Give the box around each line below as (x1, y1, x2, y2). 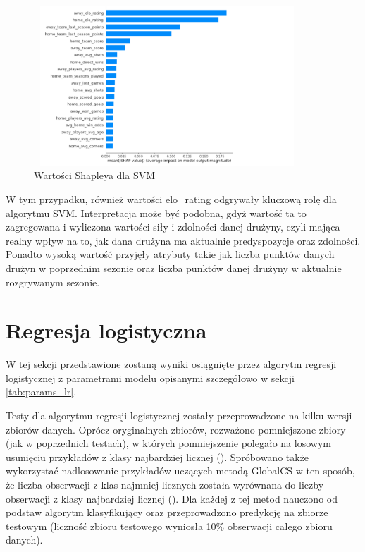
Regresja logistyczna (6, 316, 207, 345)
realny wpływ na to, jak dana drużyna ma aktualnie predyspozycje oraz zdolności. (6, 233, 361, 247)
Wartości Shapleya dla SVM (34, 168, 156, 183)
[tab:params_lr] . (6, 384, 77, 399)
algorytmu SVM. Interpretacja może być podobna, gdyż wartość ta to (6, 205, 307, 220)
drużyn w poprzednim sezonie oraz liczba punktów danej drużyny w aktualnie (6, 260, 342, 275)
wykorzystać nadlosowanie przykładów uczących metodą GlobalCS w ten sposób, (6, 463, 355, 478)
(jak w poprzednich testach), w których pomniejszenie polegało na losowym (6, 436, 331, 450)
